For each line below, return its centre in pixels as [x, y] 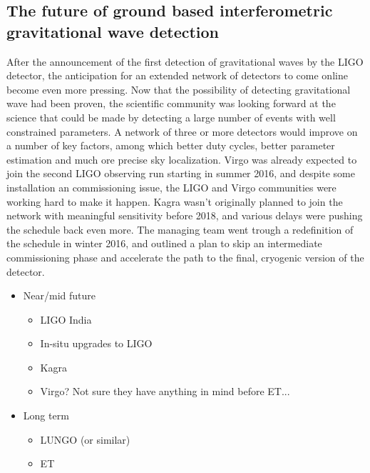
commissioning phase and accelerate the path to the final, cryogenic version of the [185, 257]
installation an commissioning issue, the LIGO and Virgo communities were [171, 187]
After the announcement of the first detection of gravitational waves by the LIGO [185, 61]
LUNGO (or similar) [85, 439]
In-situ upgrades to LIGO [96, 343]
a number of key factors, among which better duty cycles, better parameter [171, 145]
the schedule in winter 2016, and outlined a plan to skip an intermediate [164, 243]
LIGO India [66, 319]
